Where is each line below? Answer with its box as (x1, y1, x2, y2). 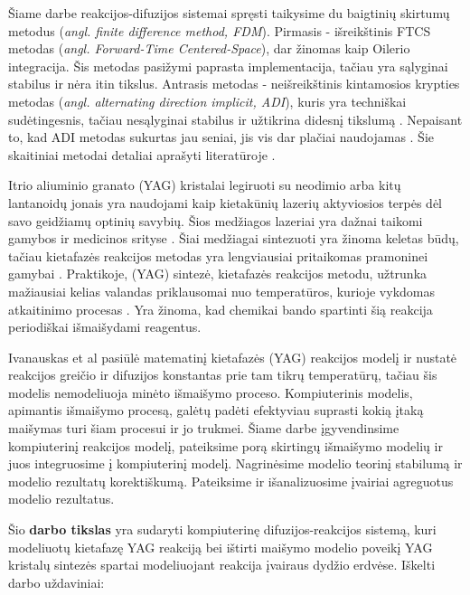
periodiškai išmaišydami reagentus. (8, 317, 202, 336)
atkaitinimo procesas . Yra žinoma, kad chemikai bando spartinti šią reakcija (8, 299, 433, 318)
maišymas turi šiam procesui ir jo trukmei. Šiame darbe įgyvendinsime (8, 419, 399, 438)
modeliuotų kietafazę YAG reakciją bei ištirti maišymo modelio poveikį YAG (8, 537, 433, 556)
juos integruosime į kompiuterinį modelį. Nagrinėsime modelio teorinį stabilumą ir (8, 454, 463, 473)
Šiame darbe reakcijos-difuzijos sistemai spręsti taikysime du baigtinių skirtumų (8, 4, 450, 22)
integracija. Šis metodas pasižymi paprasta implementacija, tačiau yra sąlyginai (8, 56, 448, 75)
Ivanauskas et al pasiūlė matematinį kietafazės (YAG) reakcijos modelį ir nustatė (8, 347, 457, 366)
